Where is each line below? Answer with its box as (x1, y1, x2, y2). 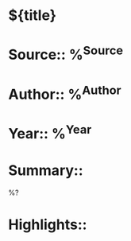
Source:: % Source (8, 43, 124, 64)
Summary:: (8, 161, 83, 179)
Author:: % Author (8, 82, 121, 103)
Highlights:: (8, 216, 87, 233)
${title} (8, 6, 57, 25)
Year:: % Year (8, 122, 92, 143)
